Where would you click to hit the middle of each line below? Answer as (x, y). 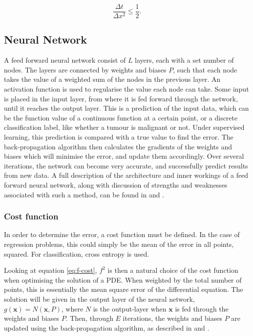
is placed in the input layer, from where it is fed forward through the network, (121, 98)
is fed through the (202, 308)
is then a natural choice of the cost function (173, 270)
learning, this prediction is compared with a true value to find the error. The (119, 137)
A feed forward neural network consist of (65, 60)
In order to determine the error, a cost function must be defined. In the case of (122, 234)
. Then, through (89, 318)
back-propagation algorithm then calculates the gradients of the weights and (118, 146)
